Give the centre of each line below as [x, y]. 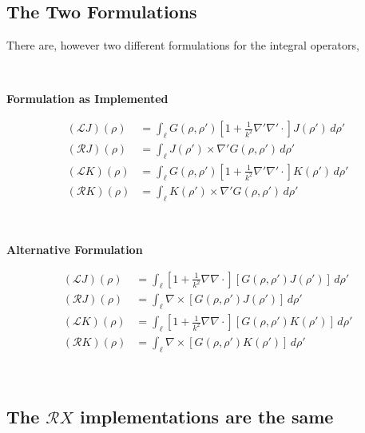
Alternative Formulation [75, 249]
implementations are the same [206, 416]
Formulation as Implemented [87, 99]
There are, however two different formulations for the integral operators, [183, 45]
